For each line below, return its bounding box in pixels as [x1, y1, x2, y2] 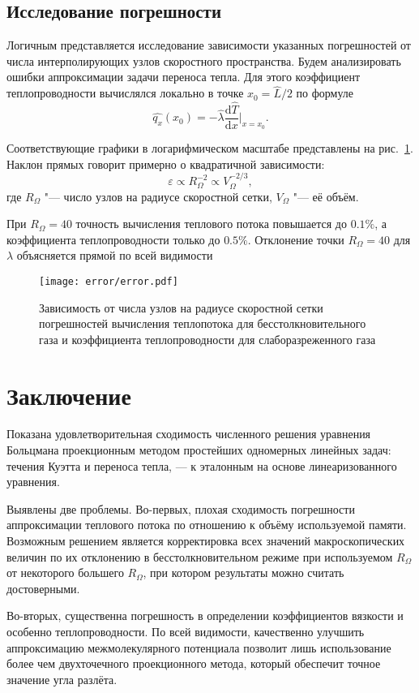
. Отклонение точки [247, 230, 344, 247]
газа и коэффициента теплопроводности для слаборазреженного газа [39, 330, 376, 347]
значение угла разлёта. [6, 670, 118, 687]
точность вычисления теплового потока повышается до [75, 215, 347, 232]
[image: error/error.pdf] [39, 275, 178, 287]
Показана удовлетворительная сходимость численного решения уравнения [6, 425, 371, 442]
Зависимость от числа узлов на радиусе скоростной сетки [39, 299, 323, 316]
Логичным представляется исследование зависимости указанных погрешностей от [6, 37, 411, 54]
